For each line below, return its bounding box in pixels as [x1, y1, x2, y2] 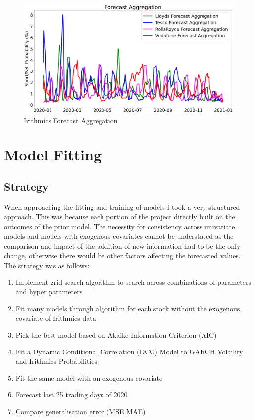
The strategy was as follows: [4, 260, 90, 271]
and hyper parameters [15, 286, 83, 297]
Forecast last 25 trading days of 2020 [15, 389, 128, 400]
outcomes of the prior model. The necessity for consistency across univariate [4, 221, 235, 231]
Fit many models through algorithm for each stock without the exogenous [15, 303, 240, 313]
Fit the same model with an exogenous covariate [15, 372, 163, 383]
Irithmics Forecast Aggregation [24, 115, 118, 126]
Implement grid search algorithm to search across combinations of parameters [15, 277, 251, 287]
